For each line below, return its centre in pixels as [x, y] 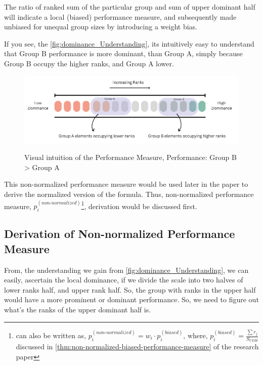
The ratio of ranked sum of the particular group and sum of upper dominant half [130, 7]
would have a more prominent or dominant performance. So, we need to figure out [131, 299]
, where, [195, 336]
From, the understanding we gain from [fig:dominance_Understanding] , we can [126, 270]
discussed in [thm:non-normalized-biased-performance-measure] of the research [137, 347]
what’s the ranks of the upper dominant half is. [78, 309]
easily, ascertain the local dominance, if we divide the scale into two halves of [124, 280]
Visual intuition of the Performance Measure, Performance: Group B [130, 157]
